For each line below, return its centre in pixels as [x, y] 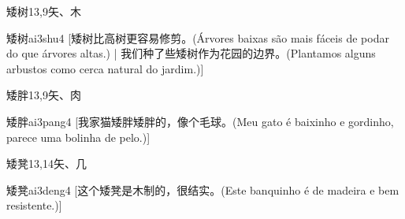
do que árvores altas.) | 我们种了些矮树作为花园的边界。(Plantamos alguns [191, 53]
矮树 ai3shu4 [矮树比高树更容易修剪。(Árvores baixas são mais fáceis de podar [198, 37]
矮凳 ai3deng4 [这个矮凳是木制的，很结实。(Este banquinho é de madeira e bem [203, 189]
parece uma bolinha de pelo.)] [78, 137]
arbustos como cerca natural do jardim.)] [105, 68]
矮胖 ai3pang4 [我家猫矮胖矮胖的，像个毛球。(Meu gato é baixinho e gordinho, [200, 121]
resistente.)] [34, 205]
